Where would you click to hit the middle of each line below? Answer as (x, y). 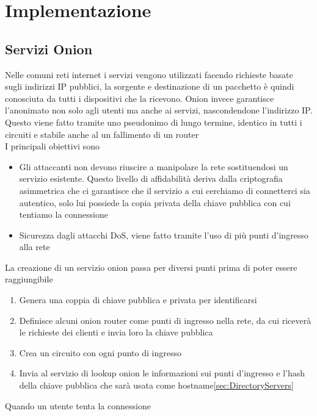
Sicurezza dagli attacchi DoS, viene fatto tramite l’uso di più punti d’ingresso (164, 235)
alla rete (35, 247)
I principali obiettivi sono (52, 146)
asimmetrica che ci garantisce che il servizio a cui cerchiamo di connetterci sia (165, 190)
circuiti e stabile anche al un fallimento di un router (102, 134)
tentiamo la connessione (64, 214)
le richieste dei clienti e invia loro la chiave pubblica (116, 332)
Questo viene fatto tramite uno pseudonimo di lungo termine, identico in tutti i (154, 122)
